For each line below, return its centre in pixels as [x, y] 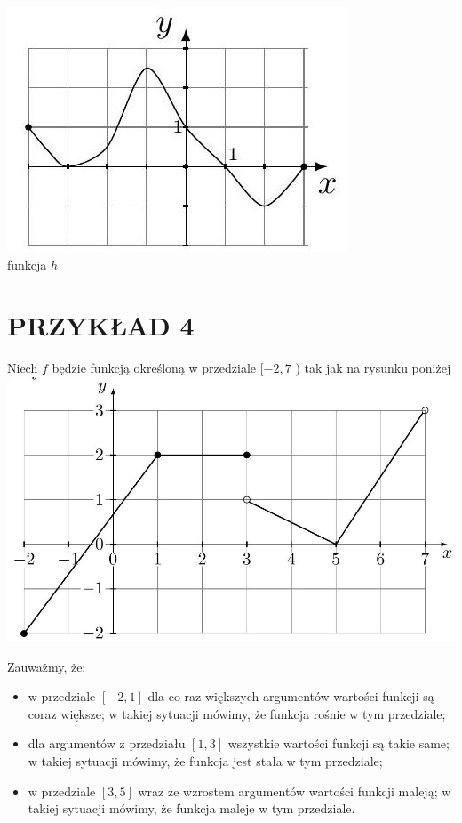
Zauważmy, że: [47, 666]
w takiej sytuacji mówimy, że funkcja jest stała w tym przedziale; [205, 760]
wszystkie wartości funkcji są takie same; [339, 743]
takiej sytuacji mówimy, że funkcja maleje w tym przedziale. [191, 808]
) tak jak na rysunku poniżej [373, 368]
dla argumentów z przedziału [107, 743]
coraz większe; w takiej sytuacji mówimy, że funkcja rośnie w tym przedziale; [237, 713]
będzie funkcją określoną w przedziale [154, 368]
